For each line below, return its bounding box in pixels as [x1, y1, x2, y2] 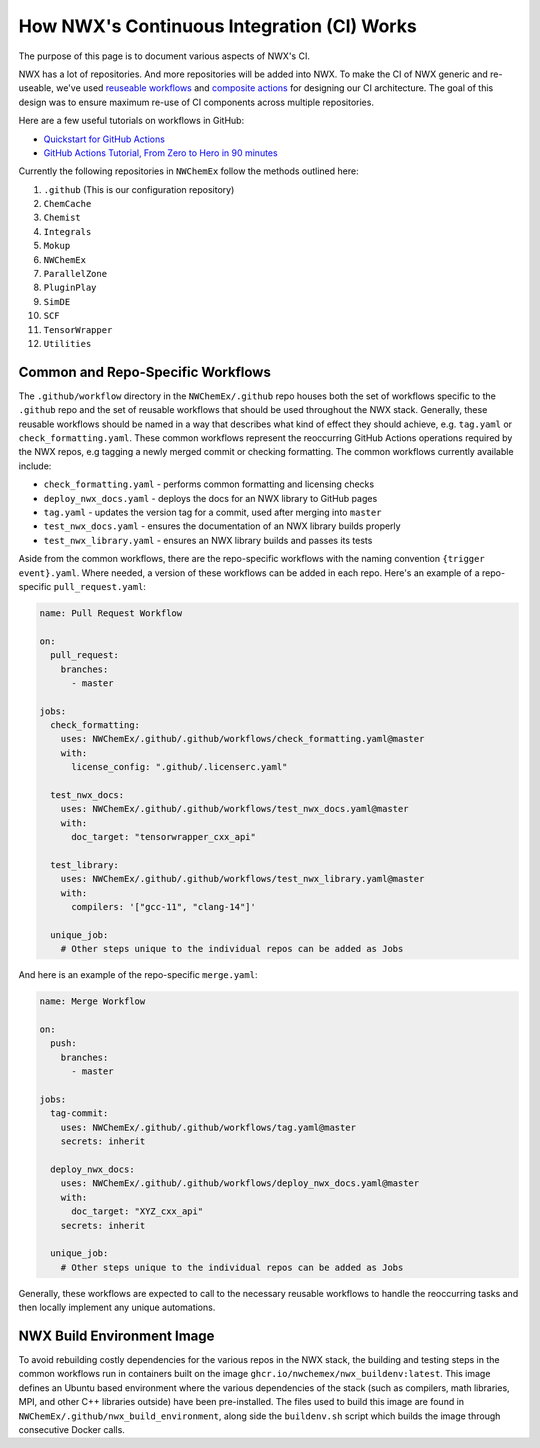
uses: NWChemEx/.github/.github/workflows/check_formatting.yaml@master [60, 733, 425, 745]
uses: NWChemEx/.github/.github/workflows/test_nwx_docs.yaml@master [60, 803, 409, 815]
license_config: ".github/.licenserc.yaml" [71, 761, 288, 773]
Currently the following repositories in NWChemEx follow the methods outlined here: [18, 165, 359, 177]
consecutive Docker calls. [18, 1423, 125, 1435]
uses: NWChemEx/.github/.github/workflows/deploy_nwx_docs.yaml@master [60, 1178, 420, 1189]
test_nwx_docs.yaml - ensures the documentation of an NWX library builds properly [43, 520, 401, 532]
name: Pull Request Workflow [39, 607, 183, 619]
